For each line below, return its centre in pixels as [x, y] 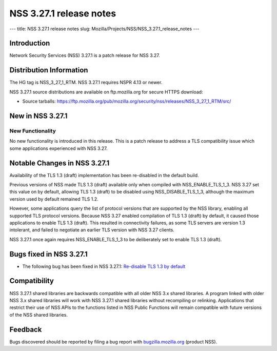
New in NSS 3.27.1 [38, 116]
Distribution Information [49, 70]
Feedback [26, 329]
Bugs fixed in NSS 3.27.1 [49, 254]
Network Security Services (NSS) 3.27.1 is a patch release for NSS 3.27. [85, 55]
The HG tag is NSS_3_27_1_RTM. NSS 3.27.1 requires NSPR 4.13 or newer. [86, 83]
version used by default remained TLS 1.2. [54, 199]
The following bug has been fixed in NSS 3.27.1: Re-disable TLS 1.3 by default [104, 266]
